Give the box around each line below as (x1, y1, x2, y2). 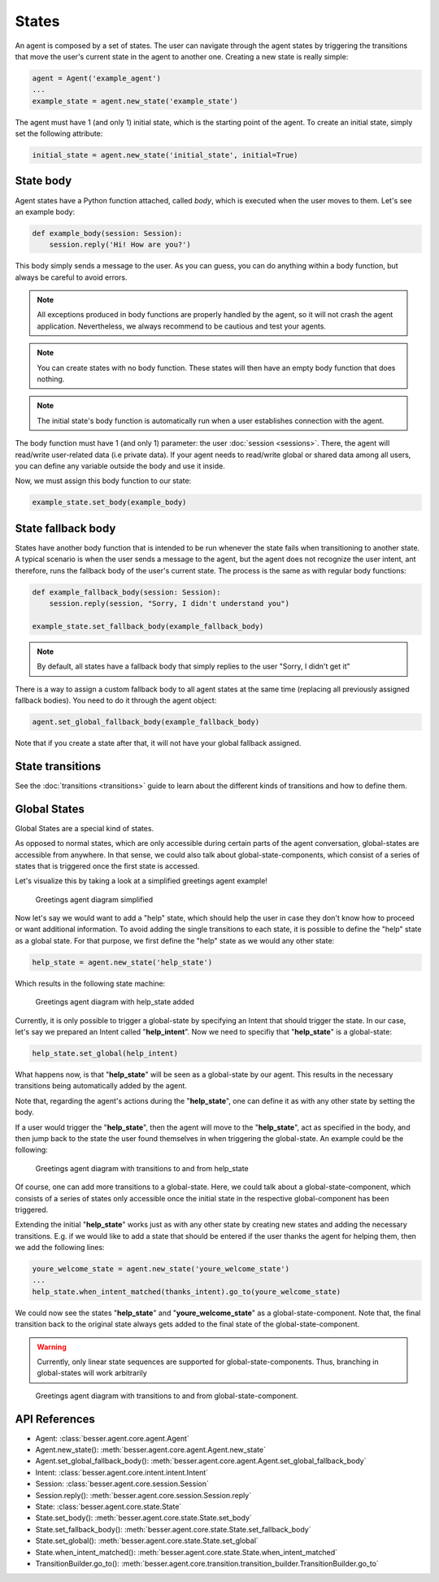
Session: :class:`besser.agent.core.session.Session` (35, 1479, 209, 1488)
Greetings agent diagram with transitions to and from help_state (35, 1163, 250, 1173)
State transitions (15, 759, 102, 773)
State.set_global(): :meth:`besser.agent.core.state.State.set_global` (35, 1536, 259, 1545)
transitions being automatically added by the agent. (15, 1081, 187, 1091)
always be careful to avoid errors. (15, 272, 128, 282)
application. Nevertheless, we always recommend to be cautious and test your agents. (37, 321, 327, 331)
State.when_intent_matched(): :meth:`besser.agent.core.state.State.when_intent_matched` (35, 1547, 337, 1557)
